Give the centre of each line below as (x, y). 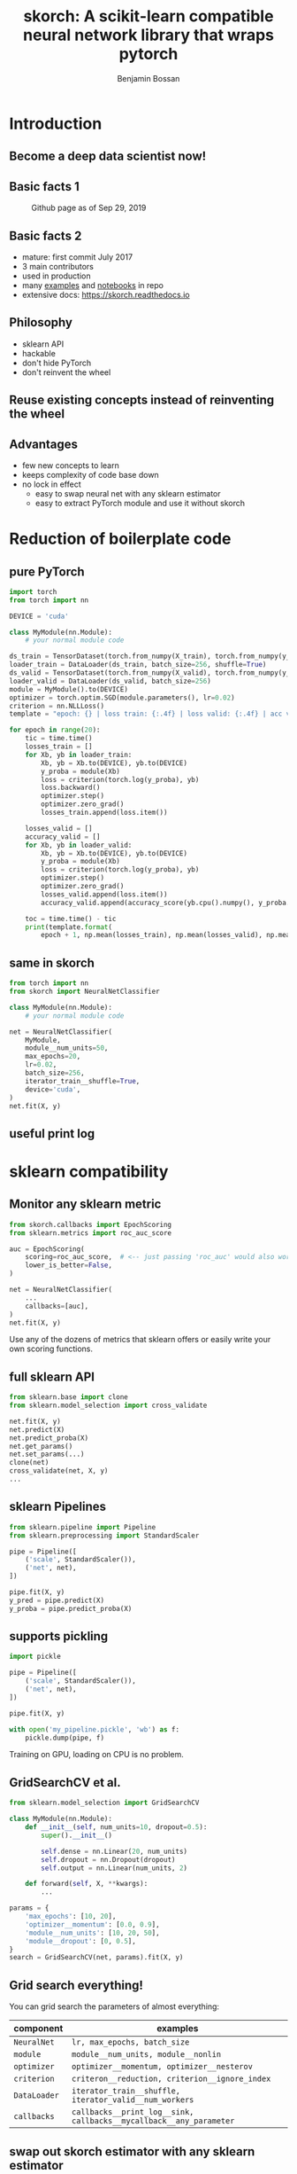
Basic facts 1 (44, 187)
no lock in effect (51, 484)
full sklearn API (52, 1376)
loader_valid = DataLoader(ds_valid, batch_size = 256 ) (110, 681)
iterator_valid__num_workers (133, 2100)
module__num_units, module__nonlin (147, 2055)
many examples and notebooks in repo (92, 285)
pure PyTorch (47, 571)
